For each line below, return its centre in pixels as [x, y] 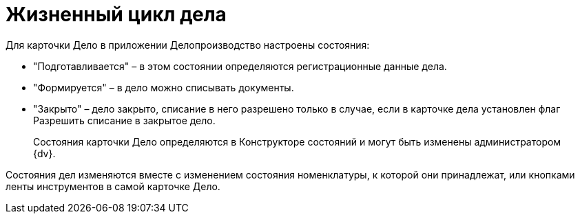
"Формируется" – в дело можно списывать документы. [164, 87]
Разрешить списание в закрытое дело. [124, 120]
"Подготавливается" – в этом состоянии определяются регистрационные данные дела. [240, 66]
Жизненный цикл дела [116, 14]
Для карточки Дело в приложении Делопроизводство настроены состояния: [188, 45]
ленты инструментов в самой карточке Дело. [113, 186]
